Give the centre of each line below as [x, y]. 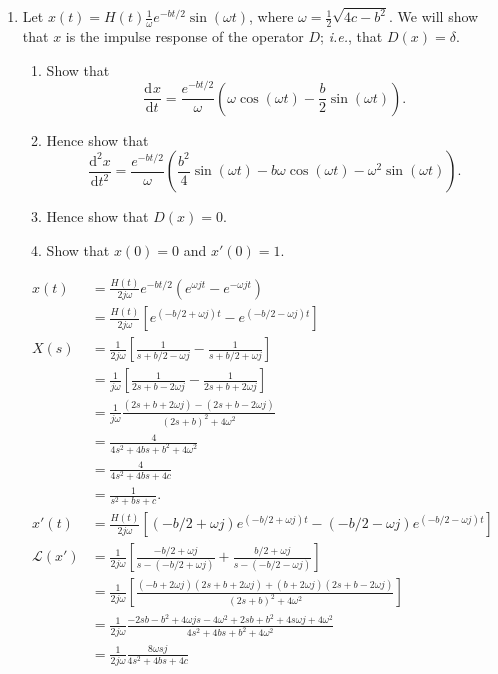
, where [271, 16]
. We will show [434, 16]
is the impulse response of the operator [184, 36]
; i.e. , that [351, 36]
